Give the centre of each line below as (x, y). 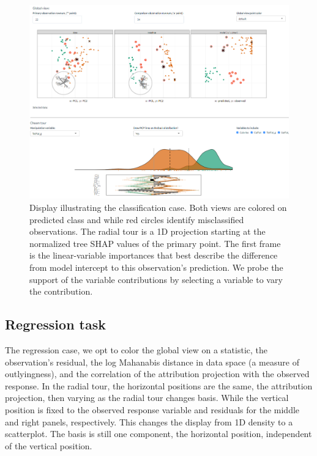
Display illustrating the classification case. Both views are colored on (158, 208)
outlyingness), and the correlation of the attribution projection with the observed (157, 374)
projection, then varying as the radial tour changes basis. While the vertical (147, 398)
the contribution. (61, 291)
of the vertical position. (49, 445)
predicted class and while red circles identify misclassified (137, 219)
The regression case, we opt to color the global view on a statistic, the (136, 350)
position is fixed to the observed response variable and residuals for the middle (152, 409)
